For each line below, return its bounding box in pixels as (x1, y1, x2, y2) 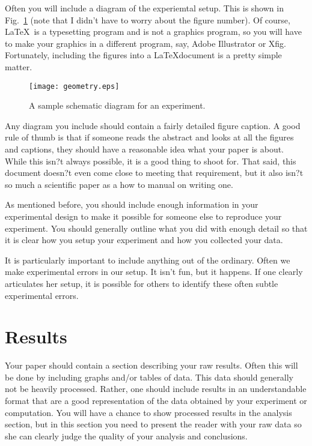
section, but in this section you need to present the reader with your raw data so (5, 418, 302, 430)
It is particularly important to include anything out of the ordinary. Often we (5, 253, 290, 266)
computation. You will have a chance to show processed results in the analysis (5, 406, 292, 418)
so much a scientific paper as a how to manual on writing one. (5, 178, 233, 190)
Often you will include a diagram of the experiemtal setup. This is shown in (5, 2, 284, 14)
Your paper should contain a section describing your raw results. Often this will (5, 359, 298, 372)
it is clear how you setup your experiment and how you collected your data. (5, 234, 283, 246)
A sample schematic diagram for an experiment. (29, 99, 206, 112)
